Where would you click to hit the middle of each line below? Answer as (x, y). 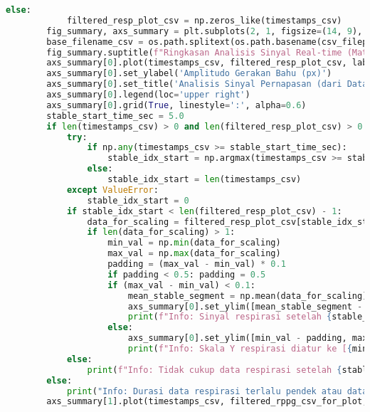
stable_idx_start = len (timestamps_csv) (205, 179)
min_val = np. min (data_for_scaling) (194, 243)
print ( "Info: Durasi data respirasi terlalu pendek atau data (217, 391)
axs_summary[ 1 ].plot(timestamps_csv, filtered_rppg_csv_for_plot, (207, 402)
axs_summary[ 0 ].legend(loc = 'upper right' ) (148, 95)
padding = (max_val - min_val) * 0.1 (197, 264)
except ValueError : (112, 190)
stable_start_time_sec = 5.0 (115, 116)
